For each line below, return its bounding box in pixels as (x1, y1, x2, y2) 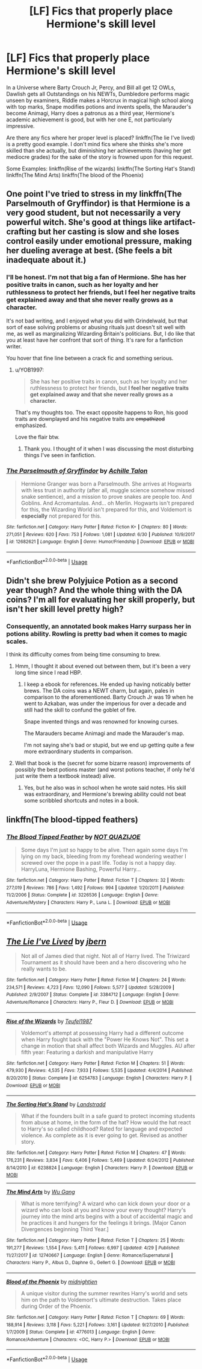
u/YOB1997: (14, 366, 44, 373)
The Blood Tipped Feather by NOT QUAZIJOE (6, 832, 141, 841)
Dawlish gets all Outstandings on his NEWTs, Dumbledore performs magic (6, 90, 190, 97)
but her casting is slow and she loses (38, 226, 180, 237)
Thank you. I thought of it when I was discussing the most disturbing (23, 445, 194, 452)
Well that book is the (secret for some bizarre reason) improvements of (14, 760, 191, 767)
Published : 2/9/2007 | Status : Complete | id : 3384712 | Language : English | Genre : (6, 992, 180, 998)
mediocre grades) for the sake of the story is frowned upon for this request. (6, 153, 194, 161)
